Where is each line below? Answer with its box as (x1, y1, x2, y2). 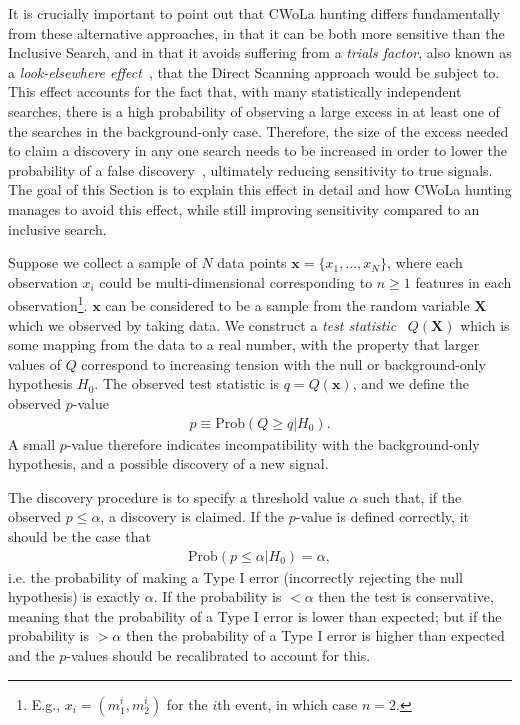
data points (217, 252, 287, 273)
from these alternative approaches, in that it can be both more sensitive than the (8, 22, 505, 43)
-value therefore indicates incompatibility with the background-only (66, 433, 480, 454)
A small (8, 433, 56, 454)
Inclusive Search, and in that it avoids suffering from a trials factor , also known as (8, 42, 512, 63)
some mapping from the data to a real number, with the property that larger (8, 334, 480, 355)
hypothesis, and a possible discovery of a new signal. (8, 453, 329, 474)
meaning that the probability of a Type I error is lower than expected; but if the (8, 605, 502, 626)
